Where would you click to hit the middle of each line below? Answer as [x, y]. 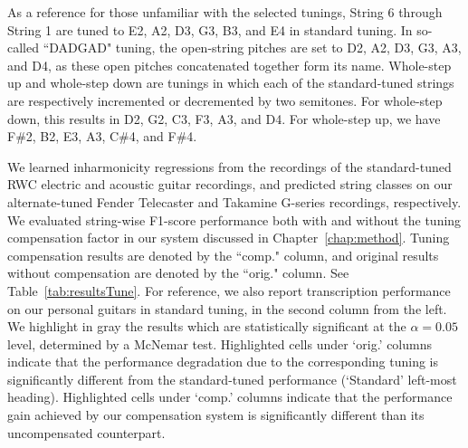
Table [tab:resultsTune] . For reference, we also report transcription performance [229, 290]
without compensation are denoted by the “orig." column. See [178, 273]
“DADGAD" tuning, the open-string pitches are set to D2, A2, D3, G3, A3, [252, 48]
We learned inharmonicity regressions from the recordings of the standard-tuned [229, 166]
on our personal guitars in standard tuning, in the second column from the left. [227, 308]
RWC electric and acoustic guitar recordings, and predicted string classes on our [230, 184]
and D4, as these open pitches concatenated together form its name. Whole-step [229, 65]
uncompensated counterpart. [86, 432]
